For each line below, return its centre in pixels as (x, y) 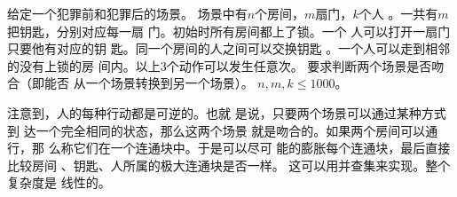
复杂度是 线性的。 (59, 182)
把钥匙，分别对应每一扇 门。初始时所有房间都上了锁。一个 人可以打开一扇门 (229, 31)
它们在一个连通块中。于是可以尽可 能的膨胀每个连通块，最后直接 (262, 148)
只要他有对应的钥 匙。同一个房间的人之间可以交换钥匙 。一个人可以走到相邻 (229, 48)
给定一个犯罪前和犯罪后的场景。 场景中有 (127, 13)
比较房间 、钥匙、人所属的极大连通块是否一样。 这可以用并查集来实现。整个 (229, 165)
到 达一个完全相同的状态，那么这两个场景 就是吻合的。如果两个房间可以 (217, 130)
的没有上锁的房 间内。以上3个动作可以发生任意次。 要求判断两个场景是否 (220, 65)
